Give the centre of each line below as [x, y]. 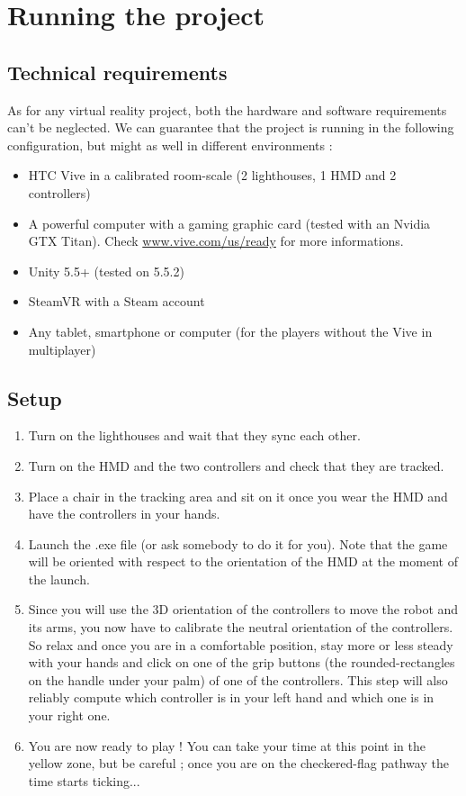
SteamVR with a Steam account [116, 301]
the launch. [59, 579]
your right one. [69, 715]
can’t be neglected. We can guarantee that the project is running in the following [231, 127]
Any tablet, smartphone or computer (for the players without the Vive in [230, 331]
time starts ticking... [84, 780]
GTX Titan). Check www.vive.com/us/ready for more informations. [216, 241]
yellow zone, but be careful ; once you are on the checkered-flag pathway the [238, 763]
